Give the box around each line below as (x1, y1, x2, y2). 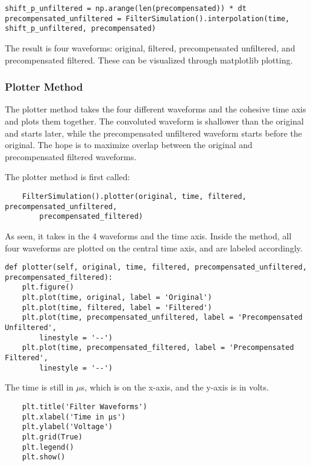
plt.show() (22, 453, 66, 462)
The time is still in (5, 381, 74, 393)
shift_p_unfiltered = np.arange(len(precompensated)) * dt (5, 4, 247, 13)
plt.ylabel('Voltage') (22, 422, 113, 432)
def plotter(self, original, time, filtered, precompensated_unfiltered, (5, 263, 307, 272)
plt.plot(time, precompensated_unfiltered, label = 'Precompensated (22, 313, 303, 322)
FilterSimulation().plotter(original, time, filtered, (22, 192, 247, 201)
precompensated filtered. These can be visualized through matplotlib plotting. (5, 53, 293, 66)
